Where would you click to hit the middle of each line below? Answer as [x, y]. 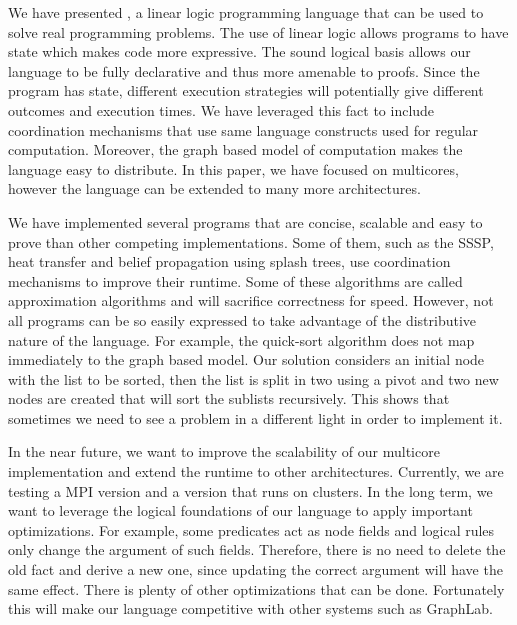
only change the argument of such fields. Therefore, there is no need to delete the [257, 549]
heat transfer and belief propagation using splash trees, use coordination [229, 261]
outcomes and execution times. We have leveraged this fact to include [221, 109]
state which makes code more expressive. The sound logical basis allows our [239, 51]
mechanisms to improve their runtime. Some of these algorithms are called [235, 280]
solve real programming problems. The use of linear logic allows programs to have [258, 31]
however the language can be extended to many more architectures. [214, 188]
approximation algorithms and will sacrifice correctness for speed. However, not [251, 300]
